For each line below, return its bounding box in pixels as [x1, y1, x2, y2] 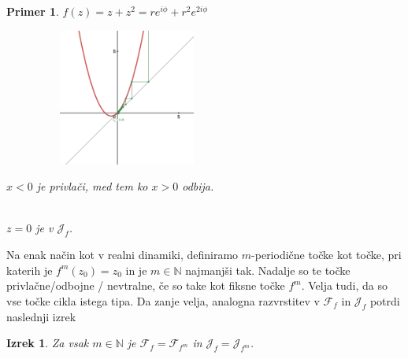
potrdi [369, 293, 400, 309]
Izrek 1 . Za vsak [6, 335, 89, 351]
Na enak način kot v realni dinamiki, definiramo [6, 246, 239, 263]
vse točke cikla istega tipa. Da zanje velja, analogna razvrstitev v [6, 293, 320, 309]
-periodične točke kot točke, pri [251, 246, 402, 263]
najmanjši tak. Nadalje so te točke [185, 261, 351, 278]
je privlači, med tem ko [36, 178, 148, 194]
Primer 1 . [6, 3, 59, 19]
